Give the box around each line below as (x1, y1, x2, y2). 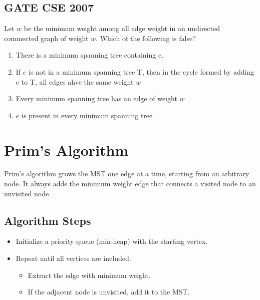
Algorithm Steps (4, 212, 91, 228)
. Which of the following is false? (96, 33, 196, 43)
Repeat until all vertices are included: (16, 253, 131, 263)
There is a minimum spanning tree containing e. (16, 50, 164, 60)
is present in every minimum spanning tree (21, 110, 153, 120)
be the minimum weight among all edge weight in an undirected (24, 23, 220, 34)
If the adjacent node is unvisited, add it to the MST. (28, 286, 190, 297)
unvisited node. (4, 188, 51, 198)
